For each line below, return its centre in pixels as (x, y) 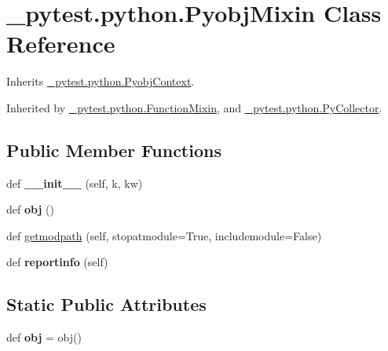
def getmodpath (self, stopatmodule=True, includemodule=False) (164, 235)
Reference (61, 44)
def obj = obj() (44, 337)
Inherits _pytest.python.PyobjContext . (101, 81)
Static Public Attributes (106, 304)
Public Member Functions (114, 150)
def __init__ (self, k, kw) (75, 183)
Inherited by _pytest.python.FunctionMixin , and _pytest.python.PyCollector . (194, 107)
